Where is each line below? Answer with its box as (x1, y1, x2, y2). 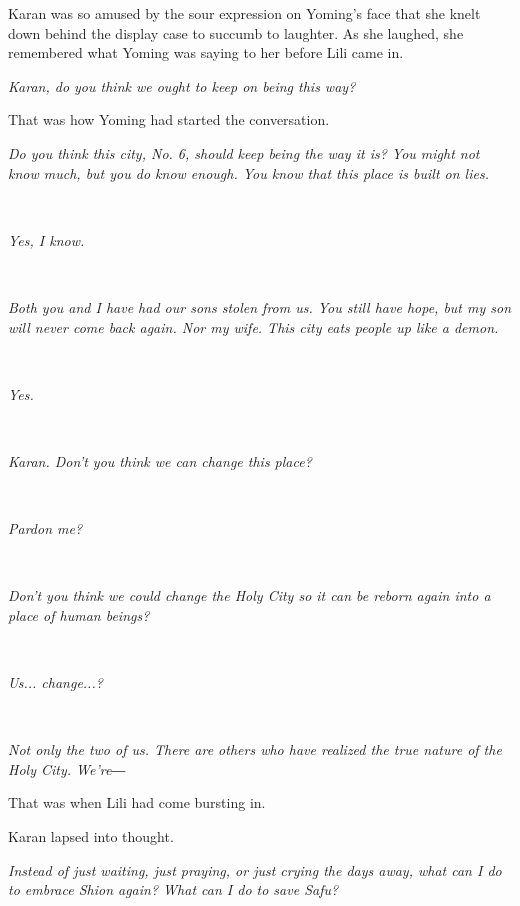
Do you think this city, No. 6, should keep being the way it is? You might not (8, 142, 480, 163)
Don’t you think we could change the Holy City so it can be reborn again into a (8, 585, 491, 606)
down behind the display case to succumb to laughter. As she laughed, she (8, 22, 464, 43)
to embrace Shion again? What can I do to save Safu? (8, 879, 339, 900)
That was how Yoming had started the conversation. (8, 109, 330, 130)
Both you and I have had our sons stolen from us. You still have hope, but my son (8, 296, 512, 317)
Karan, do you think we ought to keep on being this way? (8, 75, 356, 96)
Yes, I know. (8, 229, 85, 250)
